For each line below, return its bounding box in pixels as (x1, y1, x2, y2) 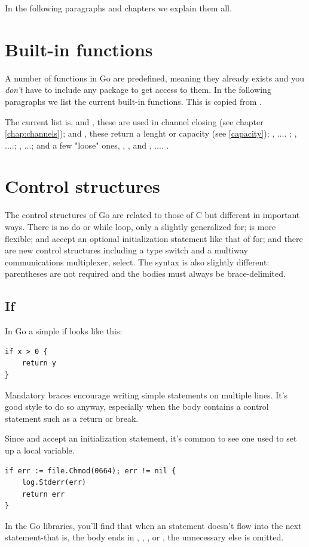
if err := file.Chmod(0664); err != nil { (5, 466, 176, 475)
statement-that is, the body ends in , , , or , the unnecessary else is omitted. (5, 531, 284, 543)
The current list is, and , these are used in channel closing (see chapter (5, 115, 264, 128)
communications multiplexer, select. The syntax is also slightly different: (5, 255, 270, 268)
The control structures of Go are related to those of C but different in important (5, 208, 300, 221)
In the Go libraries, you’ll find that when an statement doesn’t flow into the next (5, 519, 302, 531)
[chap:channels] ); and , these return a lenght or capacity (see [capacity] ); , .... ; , (5, 127, 297, 140)
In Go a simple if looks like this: (5, 325, 123, 337)
